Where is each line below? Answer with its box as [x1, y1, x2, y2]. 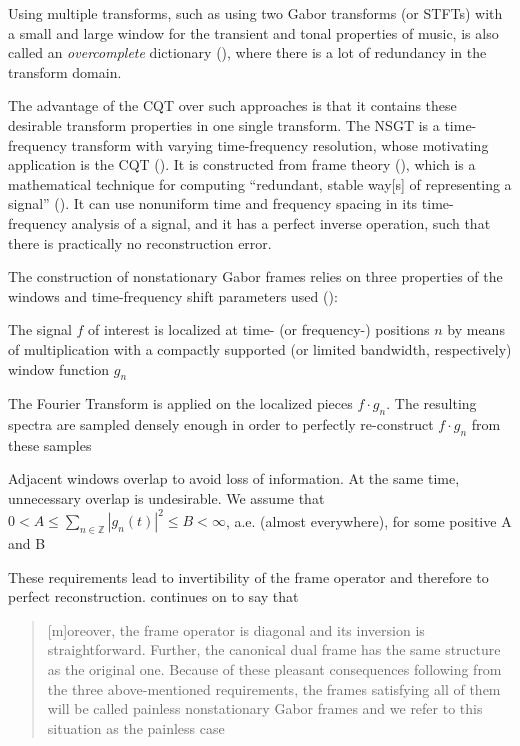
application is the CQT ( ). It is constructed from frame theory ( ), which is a [8, 154, 476, 175]
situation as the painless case [47, 717, 225, 738]
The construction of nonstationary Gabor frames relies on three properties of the [8, 266, 503, 287]
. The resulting [386, 393, 477, 414]
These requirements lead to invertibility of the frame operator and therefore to [8, 566, 489, 587]
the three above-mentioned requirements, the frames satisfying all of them [47, 678, 501, 699]
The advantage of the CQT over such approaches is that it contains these [8, 95, 457, 116]
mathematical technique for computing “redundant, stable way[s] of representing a [8, 173, 512, 194]
